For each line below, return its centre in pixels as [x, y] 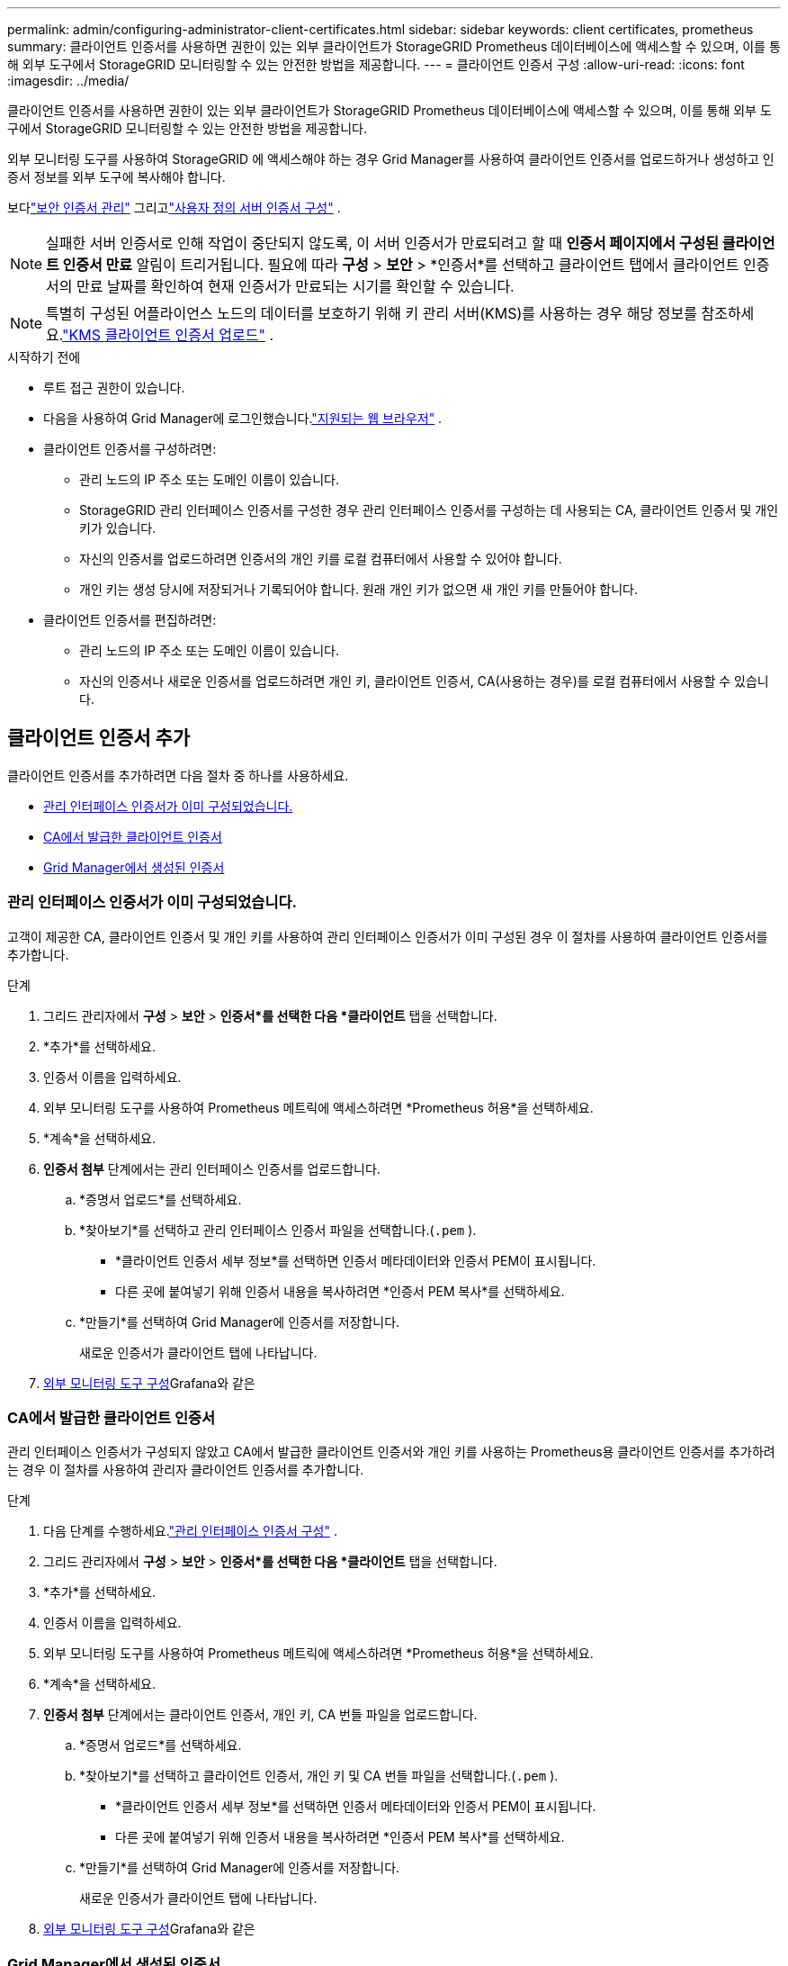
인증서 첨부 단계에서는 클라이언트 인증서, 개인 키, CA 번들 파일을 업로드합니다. [260, 1715]
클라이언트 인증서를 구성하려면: [130, 449]
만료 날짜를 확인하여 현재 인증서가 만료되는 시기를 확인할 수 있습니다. [295, 286]
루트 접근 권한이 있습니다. [114, 388]
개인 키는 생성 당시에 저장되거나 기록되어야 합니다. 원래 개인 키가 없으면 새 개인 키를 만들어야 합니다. [358, 589]
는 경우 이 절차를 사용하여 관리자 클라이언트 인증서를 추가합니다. [186, 1470]
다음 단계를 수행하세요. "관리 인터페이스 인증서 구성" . [190, 1531]
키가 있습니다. [118, 528]
